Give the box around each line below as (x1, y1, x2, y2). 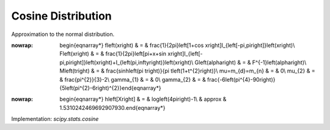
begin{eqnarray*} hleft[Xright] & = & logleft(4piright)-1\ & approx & (59, 95, 227, 103)
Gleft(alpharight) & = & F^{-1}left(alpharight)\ (194, 59, 307, 66)
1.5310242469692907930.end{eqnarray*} (59, 104, 166, 111)
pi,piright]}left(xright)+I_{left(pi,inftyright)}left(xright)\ (59, 59, 194, 66)
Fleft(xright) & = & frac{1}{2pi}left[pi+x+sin (59, 50, 167, 57)
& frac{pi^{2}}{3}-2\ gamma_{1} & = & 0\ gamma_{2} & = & (59, 76, 206, 83)
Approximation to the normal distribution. (11, 31, 115, 38)
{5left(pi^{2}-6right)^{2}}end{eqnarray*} (59, 84, 161, 92)
